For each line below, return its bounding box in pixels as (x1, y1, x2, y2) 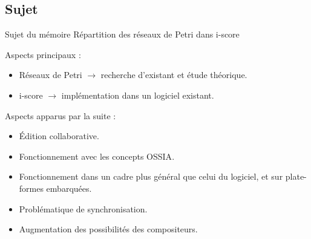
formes (19, 182, 44, 194)
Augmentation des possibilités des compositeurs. (19, 223, 198, 235)
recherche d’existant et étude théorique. (100, 68, 247, 81)
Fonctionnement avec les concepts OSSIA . (19, 149, 175, 162)
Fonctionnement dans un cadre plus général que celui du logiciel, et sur (19, 170, 283, 183)
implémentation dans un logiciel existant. (61, 88, 214, 101)
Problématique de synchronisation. (19, 202, 148, 215)
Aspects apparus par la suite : (5, 109, 116, 122)
